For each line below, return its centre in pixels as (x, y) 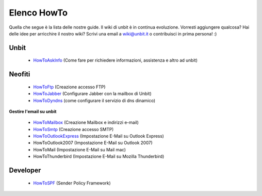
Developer (25, 171)
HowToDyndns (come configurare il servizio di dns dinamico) (94, 100)
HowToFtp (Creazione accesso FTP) (69, 87)
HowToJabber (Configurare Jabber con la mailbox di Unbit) (92, 94)
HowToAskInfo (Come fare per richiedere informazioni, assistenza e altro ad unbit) (115, 60)
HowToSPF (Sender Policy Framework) (72, 183)
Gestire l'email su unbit (33, 111)
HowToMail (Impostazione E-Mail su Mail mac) (80, 149)
